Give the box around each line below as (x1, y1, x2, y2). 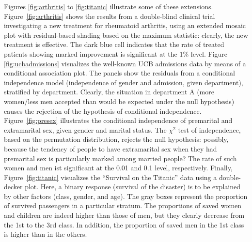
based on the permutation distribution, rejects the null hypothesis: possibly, (4, 134, 229, 144)
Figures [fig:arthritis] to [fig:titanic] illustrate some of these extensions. (4, 1, 213, 11)
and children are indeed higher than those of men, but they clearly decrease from (4, 210, 245, 220)
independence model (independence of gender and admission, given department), (4, 77, 243, 87)
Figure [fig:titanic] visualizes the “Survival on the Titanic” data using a (4, 172, 217, 182)
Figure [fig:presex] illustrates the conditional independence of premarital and (4, 115, 233, 125)
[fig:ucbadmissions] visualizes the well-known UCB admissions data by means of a (4, 58, 246, 68)
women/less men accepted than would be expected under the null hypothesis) (4, 96, 235, 106)
